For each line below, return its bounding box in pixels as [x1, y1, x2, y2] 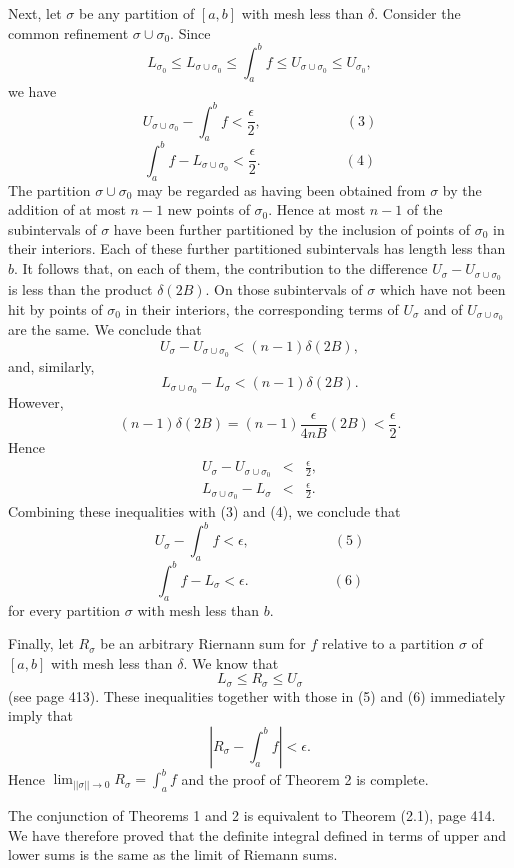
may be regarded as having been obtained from [137, 179, 426, 200]
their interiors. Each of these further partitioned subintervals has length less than [8, 238, 506, 259]
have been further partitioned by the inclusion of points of [113, 218, 470, 239]
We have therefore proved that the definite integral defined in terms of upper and [8, 824, 507, 845]
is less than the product [8, 278, 153, 299]
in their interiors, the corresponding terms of [125, 298, 399, 319]
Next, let [8, 3, 62, 23]
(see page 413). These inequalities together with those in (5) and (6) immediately [8, 685, 506, 706]
